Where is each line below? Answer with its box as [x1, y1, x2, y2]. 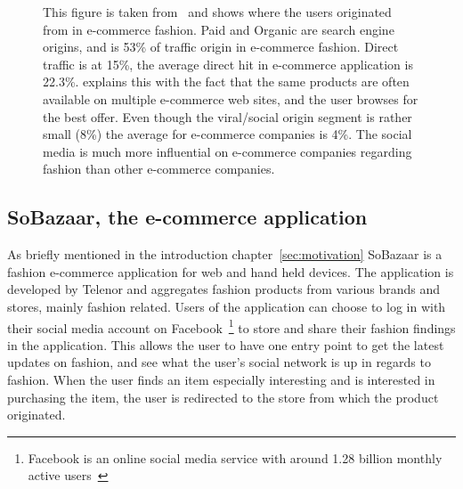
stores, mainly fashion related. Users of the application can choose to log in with [7, 297, 446, 315]
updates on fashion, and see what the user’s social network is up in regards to [7, 353, 431, 371]
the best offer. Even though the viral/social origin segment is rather [43, 107, 412, 126]
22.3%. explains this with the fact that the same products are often [43, 72, 410, 91]
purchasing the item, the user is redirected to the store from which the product [7, 387, 439, 406]
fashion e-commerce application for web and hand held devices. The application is [7, 262, 454, 281]
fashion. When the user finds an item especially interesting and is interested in [7, 370, 435, 388]
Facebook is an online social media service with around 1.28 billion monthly [28, 448, 443, 467]
